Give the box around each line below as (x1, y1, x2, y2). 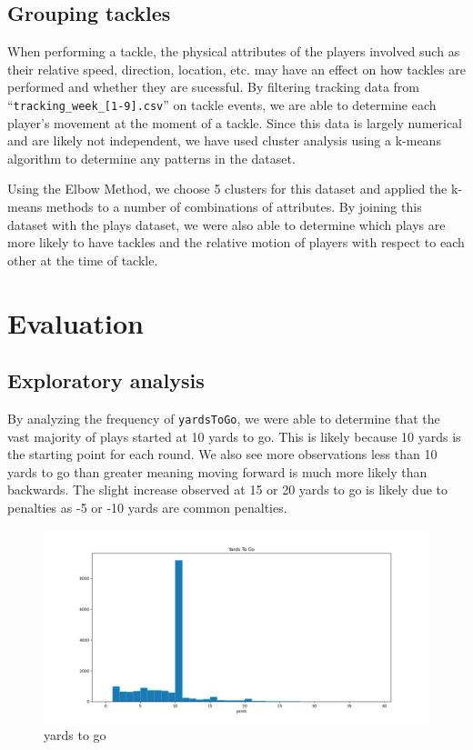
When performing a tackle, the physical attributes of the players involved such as (7, 42, 460, 61)
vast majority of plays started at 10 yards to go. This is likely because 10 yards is (7, 426, 461, 445)
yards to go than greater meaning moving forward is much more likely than (7, 462, 428, 481)
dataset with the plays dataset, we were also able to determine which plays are (7, 215, 446, 234)
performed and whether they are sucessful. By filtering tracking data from (7, 77, 419, 96)
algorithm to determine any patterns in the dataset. (7, 148, 296, 167)
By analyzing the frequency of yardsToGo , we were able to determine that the (7, 408, 440, 427)
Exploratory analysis (7, 366, 205, 395)
